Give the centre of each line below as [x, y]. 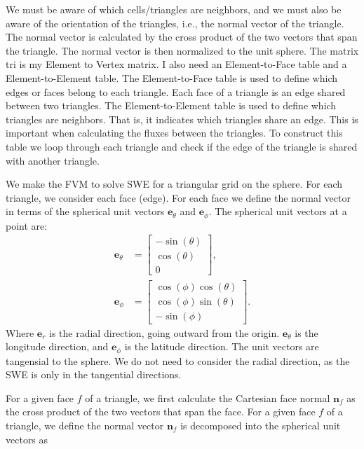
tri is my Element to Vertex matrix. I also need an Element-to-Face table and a [176, 64]
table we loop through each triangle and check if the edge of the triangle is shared [182, 146]
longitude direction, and [57, 346]
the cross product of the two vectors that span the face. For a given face [161, 412]
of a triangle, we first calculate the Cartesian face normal [208, 398]
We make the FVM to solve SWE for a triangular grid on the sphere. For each [174, 184]
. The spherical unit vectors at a [278, 211]
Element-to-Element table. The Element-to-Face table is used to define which [171, 77]
